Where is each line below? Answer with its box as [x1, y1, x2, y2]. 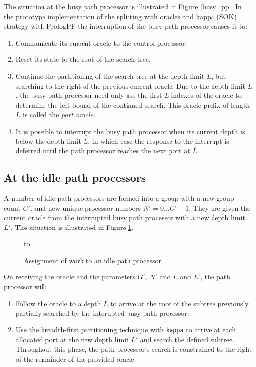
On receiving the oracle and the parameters [4, 272, 135, 282]
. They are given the [189, 202, 251, 213]
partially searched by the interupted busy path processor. [15, 308, 189, 318]
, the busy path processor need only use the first [15, 90, 162, 100]
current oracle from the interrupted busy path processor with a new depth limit [4, 212, 245, 223]
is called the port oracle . [23, 109, 95, 120]
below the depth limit [15, 136, 82, 146]
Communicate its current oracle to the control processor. [15, 37, 187, 47]
